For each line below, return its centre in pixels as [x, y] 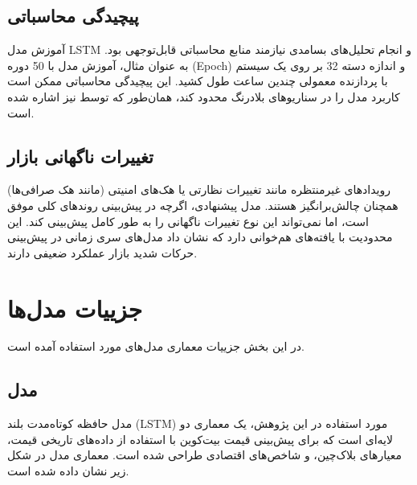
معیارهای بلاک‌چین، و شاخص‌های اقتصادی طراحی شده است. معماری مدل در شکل [204, 455]
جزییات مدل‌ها [75, 308]
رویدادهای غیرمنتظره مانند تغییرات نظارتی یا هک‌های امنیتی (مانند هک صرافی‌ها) [199, 189]
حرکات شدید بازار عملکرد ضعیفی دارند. [102, 252]
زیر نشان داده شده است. [68, 471]
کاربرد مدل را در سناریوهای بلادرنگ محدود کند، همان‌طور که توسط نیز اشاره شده [204, 96]
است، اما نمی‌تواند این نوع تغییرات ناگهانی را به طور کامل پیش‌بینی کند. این [188, 221]
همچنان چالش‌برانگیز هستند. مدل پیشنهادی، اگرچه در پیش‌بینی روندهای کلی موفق [203, 205]
